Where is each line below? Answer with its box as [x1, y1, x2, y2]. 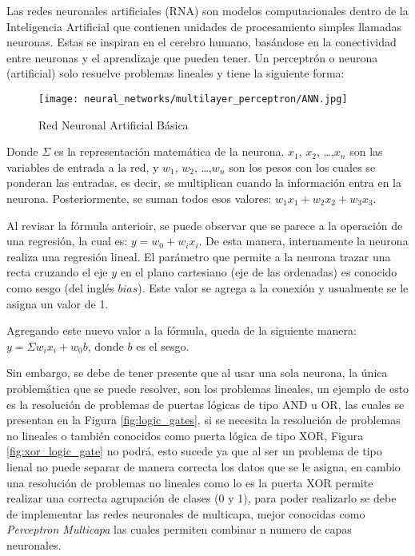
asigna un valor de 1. [6, 295, 109, 312]
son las [349, 143, 383, 160]
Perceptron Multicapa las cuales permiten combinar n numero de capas [6, 521, 352, 538]
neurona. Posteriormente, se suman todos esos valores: [6, 190, 272, 206]
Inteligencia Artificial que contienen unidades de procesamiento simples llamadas [6, 18, 401, 34]
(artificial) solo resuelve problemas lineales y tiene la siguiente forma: [6, 65, 345, 81]
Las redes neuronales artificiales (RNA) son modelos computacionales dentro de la [6, 2, 409, 18]
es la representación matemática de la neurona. [54, 143, 285, 160]
